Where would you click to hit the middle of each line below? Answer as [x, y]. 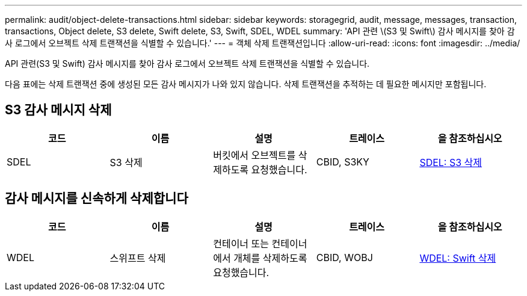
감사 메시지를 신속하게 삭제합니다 [97, 199]
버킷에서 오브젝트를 [254, 155]
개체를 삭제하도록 [270, 258]
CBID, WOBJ [344, 257]
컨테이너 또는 [241, 243]
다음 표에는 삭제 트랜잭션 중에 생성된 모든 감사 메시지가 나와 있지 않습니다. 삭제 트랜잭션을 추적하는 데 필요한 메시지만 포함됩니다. [246, 84]
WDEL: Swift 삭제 [458, 258]
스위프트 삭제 [138, 258]
